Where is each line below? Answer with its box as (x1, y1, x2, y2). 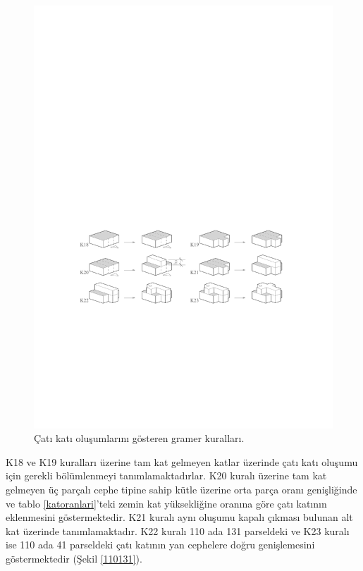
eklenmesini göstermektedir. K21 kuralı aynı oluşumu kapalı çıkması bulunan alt (6, 510, 353, 524)
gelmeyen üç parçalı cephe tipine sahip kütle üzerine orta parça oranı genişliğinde (6, 482, 357, 497)
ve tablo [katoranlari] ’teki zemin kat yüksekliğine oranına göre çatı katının (6, 496, 327, 510)
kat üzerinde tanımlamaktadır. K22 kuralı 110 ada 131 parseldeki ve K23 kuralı (6, 523, 350, 538)
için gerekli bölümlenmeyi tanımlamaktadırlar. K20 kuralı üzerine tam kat (6, 468, 327, 483)
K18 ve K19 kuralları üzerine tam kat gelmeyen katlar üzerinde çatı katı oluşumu (6, 454, 358, 469)
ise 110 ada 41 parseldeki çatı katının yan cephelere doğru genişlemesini (6, 537, 315, 552)
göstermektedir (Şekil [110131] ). (6, 551, 142, 566)
